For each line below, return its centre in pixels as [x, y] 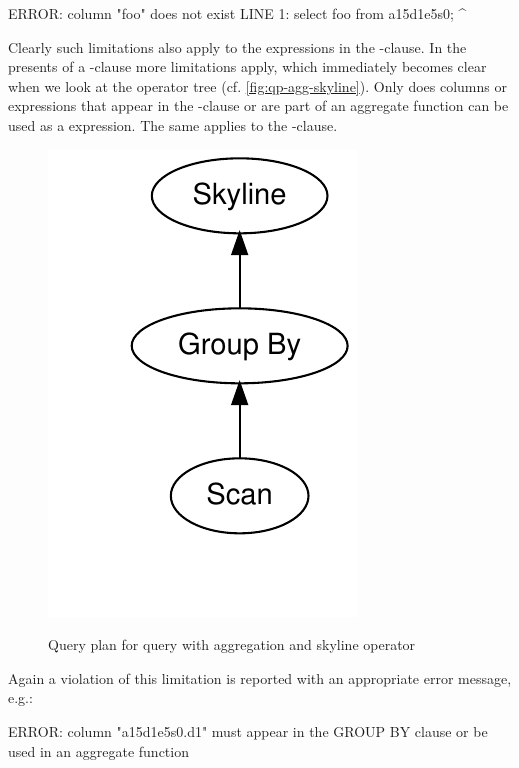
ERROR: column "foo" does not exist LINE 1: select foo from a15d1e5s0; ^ [237, 13]
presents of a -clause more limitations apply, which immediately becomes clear [247, 66]
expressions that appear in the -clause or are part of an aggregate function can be [258, 105]
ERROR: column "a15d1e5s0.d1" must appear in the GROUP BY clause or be [248, 730]
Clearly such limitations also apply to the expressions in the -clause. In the [237, 46]
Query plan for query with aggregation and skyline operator [232, 644]
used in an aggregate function [98, 750]
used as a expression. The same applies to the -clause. [173, 124]
